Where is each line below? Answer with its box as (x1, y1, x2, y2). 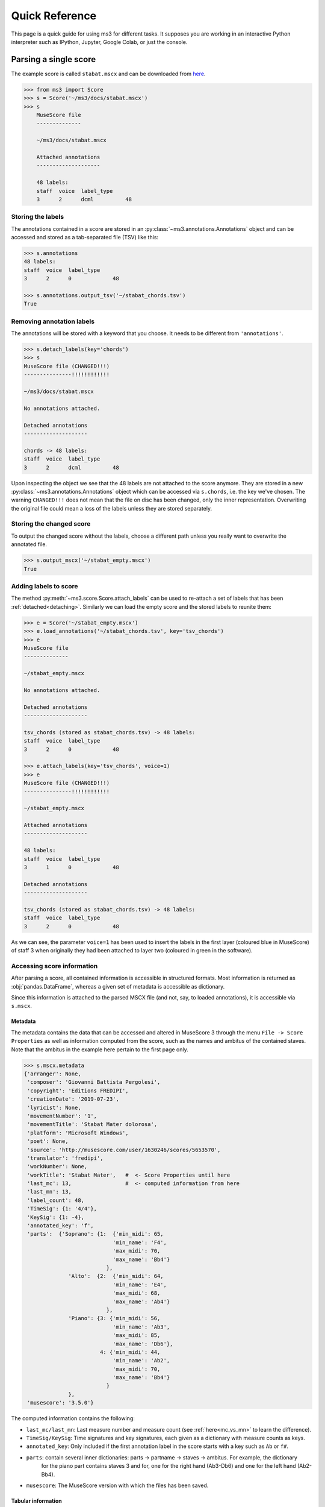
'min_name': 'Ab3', (112, 1323, 170, 1330)
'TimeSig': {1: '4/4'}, (27, 1206, 97, 1212)
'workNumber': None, (27, 1163, 88, 1170)
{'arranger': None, (23, 1071, 81, 1077)
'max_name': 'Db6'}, (112, 1340, 173, 1347)
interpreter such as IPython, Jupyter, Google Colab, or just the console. (11, 38, 188, 45)
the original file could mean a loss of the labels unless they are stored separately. (11, 505, 212, 512)
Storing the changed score (11, 520, 91, 528)
